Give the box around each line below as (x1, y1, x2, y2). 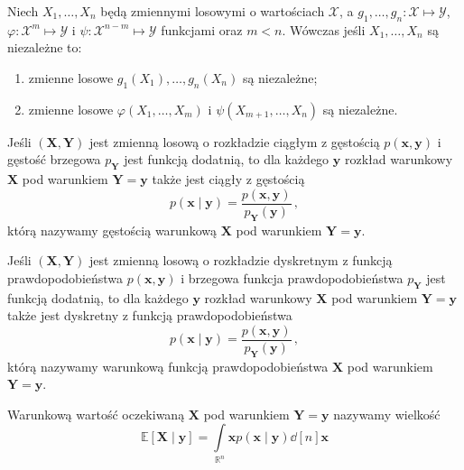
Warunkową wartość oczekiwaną (7, 404, 185, 423)
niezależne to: (7, 38, 82, 57)
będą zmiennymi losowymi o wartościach (100, 2, 325, 20)
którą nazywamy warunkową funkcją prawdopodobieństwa (7, 356, 329, 375)
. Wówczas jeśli (282, 20, 366, 39)
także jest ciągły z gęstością (152, 170, 305, 189)
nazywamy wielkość (333, 404, 441, 423)
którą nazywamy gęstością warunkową (7, 220, 217, 239)
